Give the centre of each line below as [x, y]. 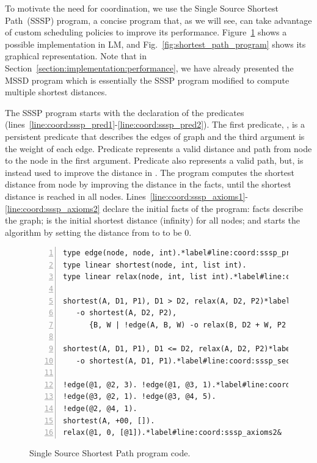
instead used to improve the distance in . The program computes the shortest [150, 172]
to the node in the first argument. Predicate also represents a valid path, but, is [154, 160]
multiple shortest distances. [56, 92]
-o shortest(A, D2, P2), [126, 313]
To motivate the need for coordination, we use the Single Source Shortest [142, 8]
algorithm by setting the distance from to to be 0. [98, 232]
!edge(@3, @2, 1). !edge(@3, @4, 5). [140, 397]
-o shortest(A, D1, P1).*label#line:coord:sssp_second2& [194, 361]
